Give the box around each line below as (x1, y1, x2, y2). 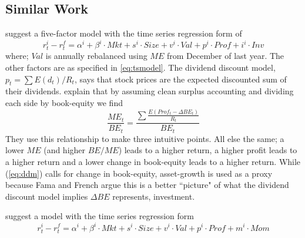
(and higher (43, 144, 86, 156)
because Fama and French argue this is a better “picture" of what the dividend (5, 178, 289, 191)
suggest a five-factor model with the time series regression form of (5, 27, 242, 39)
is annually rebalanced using (45, 49, 148, 62)
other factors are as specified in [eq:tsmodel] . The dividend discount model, (5, 61, 276, 74)
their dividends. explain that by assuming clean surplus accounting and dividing (5, 85, 294, 97)
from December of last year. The (166, 49, 284, 62)
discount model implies (5, 190, 88, 202)
